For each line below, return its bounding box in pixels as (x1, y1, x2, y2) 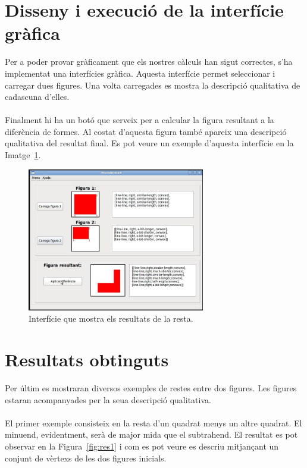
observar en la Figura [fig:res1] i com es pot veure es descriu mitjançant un (5, 440, 279, 453)
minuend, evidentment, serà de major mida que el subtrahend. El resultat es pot (5, 428, 298, 441)
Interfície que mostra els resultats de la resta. (29, 312, 193, 325)
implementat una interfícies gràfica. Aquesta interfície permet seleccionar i (5, 67, 275, 79)
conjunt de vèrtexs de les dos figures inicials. (5, 451, 167, 464)
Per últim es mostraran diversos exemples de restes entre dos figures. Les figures (5, 382, 297, 394)
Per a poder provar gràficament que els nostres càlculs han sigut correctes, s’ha (5, 55, 293, 68)
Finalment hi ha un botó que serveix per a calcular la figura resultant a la (5, 114, 274, 126)
